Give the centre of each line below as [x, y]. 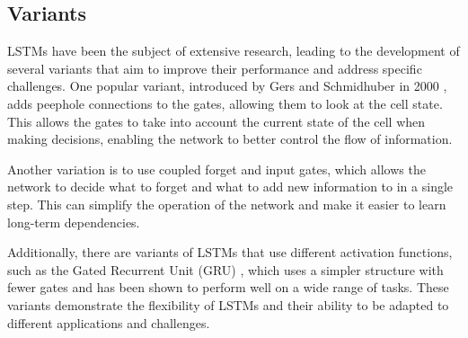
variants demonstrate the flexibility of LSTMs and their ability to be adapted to [228, 304]
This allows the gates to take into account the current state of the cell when [216, 121]
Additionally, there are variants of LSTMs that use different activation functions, [230, 252]
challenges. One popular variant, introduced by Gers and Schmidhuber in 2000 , [227, 86]
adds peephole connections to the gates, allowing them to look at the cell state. [225, 103]
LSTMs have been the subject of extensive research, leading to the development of [234, 51]
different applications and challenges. [109, 322]
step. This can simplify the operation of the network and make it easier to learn [227, 204]
